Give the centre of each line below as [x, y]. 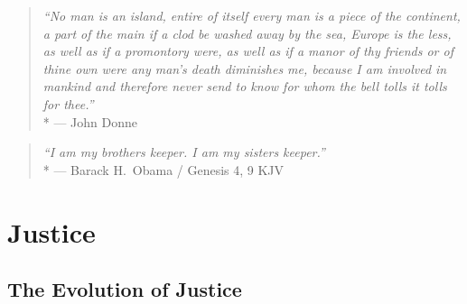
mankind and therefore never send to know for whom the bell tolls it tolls [245, 86]
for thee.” [68, 103]
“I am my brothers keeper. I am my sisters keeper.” [184, 152]
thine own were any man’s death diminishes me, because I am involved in [245, 68]
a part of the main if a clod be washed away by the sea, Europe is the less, [247, 33]
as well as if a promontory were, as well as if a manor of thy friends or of [248, 51]
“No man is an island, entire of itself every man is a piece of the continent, [252, 15]
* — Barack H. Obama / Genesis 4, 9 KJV [163, 169]
